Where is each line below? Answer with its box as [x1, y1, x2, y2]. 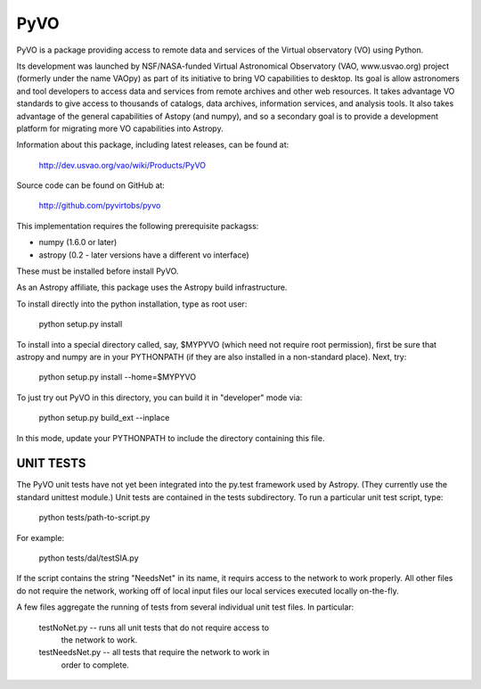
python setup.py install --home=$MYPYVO [38, 372, 196, 382]
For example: [16, 532, 65, 543]
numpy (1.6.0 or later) [38, 237, 118, 248]
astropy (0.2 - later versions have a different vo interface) [38, 250, 249, 260]
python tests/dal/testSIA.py [38, 553, 139, 563]
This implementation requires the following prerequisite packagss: [16, 220, 259, 231]
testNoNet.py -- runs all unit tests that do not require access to [38, 622, 270, 633]
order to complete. [61, 660, 129, 670]
